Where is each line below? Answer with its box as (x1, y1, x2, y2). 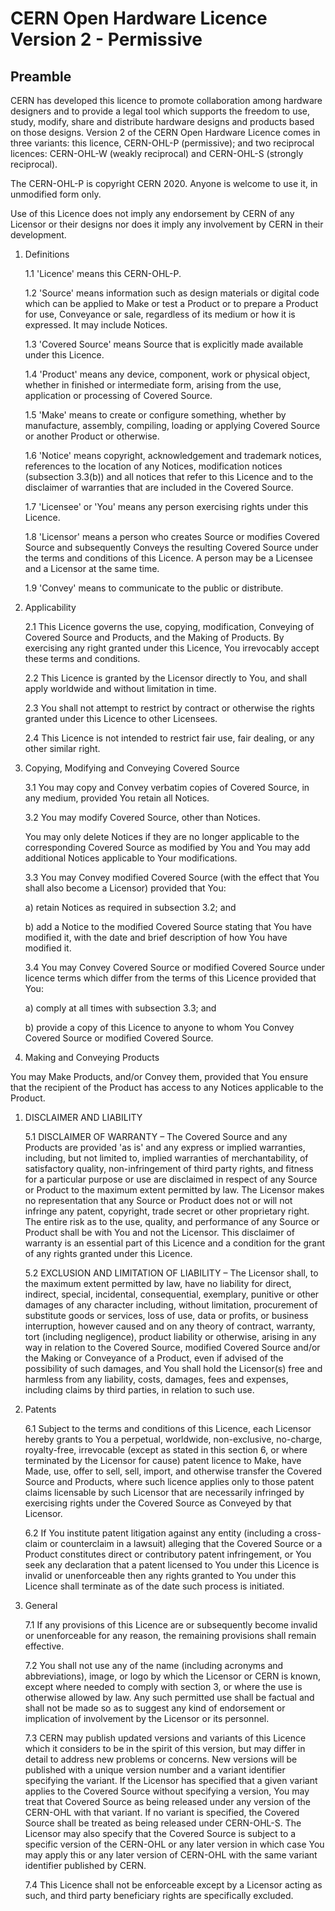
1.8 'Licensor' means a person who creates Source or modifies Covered (24, 531, 320, 542)
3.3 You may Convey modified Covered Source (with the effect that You (24, 872, 320, 883)
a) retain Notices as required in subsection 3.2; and (24, 902, 237, 913)
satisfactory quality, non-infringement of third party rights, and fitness (24, 1163, 314, 1174)
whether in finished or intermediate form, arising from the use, (24, 379, 282, 391)
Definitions (24, 248, 70, 260)
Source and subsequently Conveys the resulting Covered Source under (24, 542, 319, 553)
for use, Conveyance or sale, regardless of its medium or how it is (24, 308, 296, 320)
